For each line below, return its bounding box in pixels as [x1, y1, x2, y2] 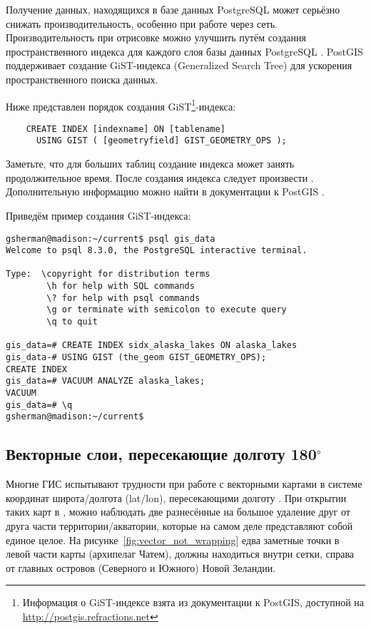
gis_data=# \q [6, 399, 73, 410]
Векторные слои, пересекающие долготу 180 [6, 443, 317, 465]
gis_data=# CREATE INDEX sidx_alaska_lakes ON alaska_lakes [6, 340, 298, 351]
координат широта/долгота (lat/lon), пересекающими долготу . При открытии [6, 490, 347, 505]
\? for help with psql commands [46, 292, 200, 303]
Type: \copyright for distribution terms [6, 269, 210, 280]
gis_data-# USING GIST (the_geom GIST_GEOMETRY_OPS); [6, 352, 267, 363]
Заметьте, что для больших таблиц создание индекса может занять [6, 156, 295, 171]
